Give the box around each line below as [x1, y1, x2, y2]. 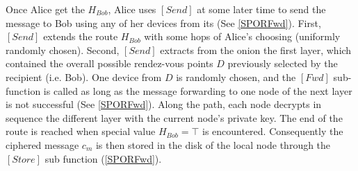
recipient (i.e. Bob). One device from [6, 69, 162, 84]
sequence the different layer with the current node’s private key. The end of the [6, 110, 343, 125]
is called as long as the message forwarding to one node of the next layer [43, 83, 352, 98]
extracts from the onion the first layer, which [160, 42, 352, 57]
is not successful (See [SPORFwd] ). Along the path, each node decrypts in [6, 97, 322, 111]
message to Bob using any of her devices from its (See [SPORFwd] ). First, [6, 15, 321, 30]
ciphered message [6, 137, 79, 152]
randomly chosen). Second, [6, 42, 120, 57]
